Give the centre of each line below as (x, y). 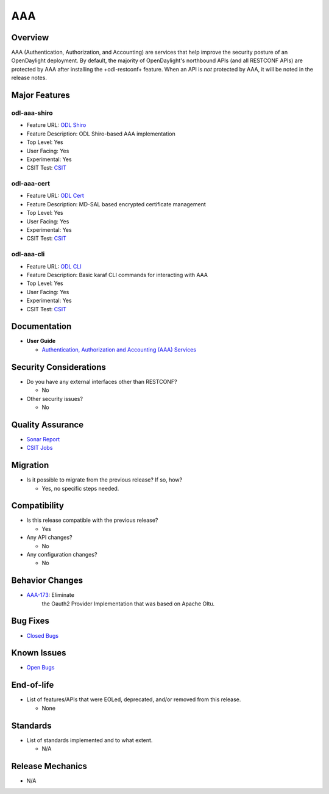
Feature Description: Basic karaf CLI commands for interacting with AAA (117, 275)
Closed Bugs (43, 635)
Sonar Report (43, 439)
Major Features (41, 96)
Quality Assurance (48, 424)
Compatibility (37, 506)
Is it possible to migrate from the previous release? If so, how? (104, 480)
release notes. (29, 78)
